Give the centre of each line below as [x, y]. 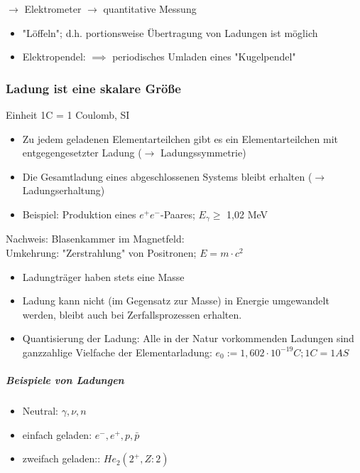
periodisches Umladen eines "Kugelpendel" [204, 57]
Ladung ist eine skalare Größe [93, 88]
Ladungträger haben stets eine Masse [103, 276]
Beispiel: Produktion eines [79, 214]
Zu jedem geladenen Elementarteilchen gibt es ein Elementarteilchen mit [180, 138]
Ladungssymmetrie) [203, 153]
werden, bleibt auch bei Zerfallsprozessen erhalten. [132, 314]
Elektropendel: [54, 57]
